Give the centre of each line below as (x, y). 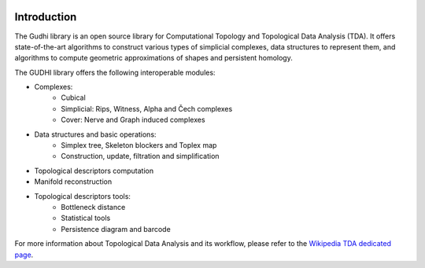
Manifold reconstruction (73, 182)
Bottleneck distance (93, 207)
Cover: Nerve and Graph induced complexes (133, 120)
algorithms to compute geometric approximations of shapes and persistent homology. (153, 58)
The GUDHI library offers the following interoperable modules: (115, 72)
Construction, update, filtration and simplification (140, 156)
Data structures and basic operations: (95, 134)
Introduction (46, 17)
